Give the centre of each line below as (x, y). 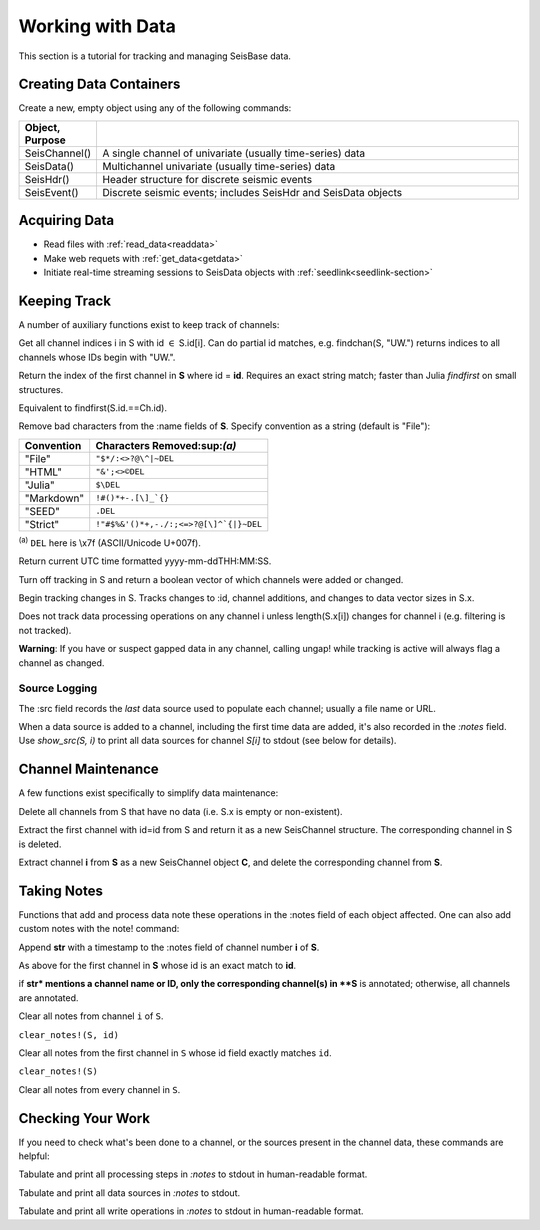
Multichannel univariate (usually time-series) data (219, 166)
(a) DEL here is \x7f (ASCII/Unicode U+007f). (110, 542)
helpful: (34, 1156)
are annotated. (48, 997)
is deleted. (40, 844)
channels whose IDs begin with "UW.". (97, 357)
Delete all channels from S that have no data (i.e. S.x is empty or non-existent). (181, 811)
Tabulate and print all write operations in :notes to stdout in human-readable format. (191, 1211)
